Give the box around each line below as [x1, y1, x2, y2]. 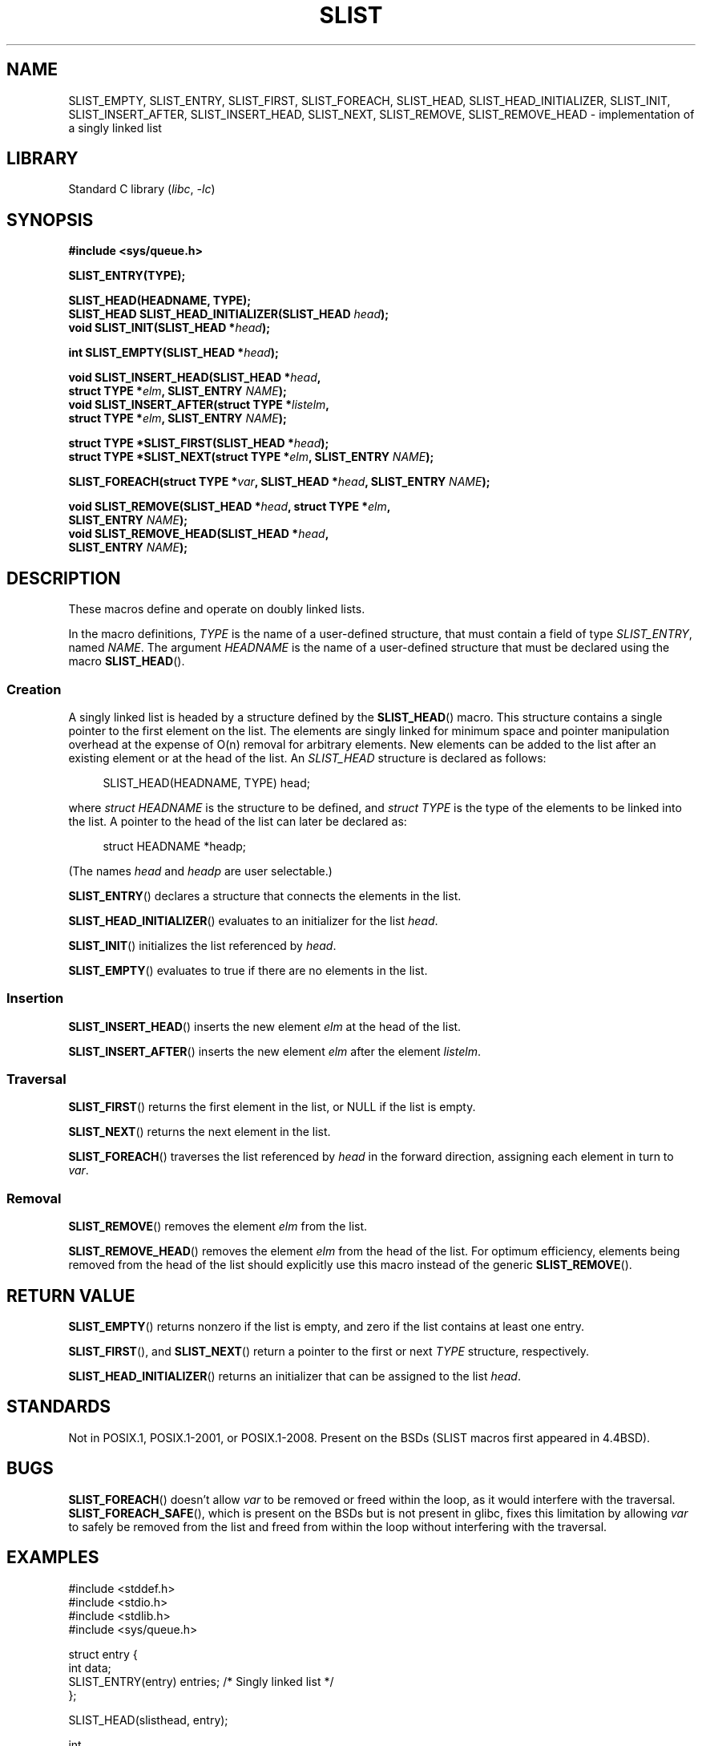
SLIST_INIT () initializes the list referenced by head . [68, 938, 337, 952]
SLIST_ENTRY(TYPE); [68, 269, 186, 283]
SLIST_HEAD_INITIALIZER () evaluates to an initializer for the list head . [68, 913, 438, 928]
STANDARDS [6, 1396, 111, 1417]
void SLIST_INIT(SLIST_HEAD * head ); [68, 321, 271, 335]
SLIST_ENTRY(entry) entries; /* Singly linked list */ [68, 1674, 334, 1688]
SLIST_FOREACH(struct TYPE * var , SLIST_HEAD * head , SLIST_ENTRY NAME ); [68, 475, 490, 489]
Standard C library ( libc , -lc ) [68, 182, 216, 196]
